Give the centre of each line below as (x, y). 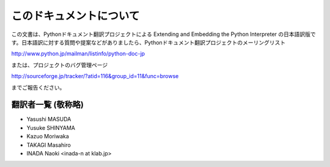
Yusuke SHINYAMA (51, 127)
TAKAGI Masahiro (49, 145)
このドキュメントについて (75, 16)
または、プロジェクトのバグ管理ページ (60, 65)
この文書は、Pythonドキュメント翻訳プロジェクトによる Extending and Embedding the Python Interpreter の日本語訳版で (163, 34)
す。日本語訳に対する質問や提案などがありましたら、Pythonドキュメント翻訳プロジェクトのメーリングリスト (148, 42)
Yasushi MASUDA (49, 119)
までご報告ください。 (38, 87)
